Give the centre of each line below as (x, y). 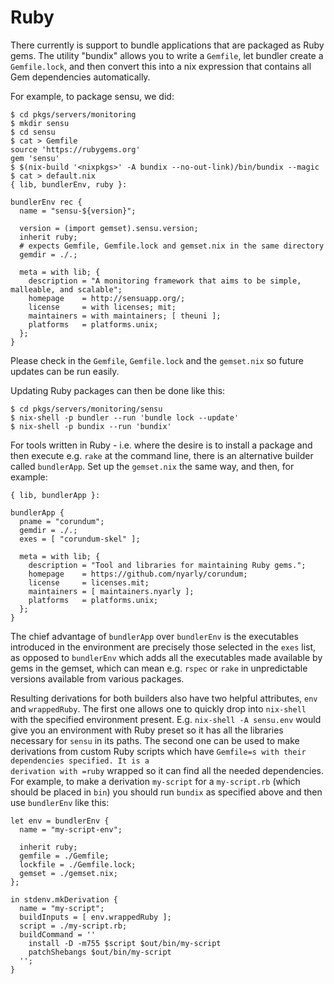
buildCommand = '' (58, 934)
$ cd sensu (33, 132)
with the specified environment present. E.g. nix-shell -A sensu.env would (166, 719)
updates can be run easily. (65, 371)
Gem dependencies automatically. (80, 77)
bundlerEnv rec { (46, 202)
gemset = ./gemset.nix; (68, 873)
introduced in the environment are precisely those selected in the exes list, (163, 647)
